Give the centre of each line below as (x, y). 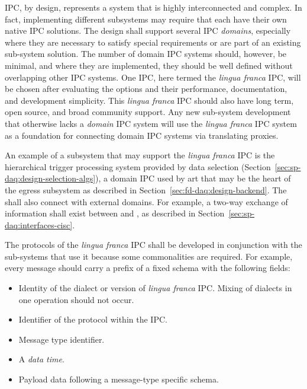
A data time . (41, 359)
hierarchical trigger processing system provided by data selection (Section (138, 166)
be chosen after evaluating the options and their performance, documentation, (146, 89)
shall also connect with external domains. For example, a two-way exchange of (146, 201)
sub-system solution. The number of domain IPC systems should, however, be (146, 54)
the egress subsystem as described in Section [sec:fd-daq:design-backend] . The (146, 189)
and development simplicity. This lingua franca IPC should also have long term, (149, 100)
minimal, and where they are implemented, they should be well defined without (149, 65)
